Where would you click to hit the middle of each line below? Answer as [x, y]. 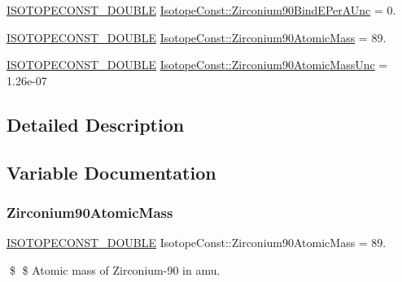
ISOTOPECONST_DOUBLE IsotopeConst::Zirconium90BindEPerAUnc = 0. [201, 10]
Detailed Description [96, 124]
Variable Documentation [111, 172]
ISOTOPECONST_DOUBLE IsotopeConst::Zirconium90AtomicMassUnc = [197, 65]
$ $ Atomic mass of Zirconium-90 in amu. [115, 269]
